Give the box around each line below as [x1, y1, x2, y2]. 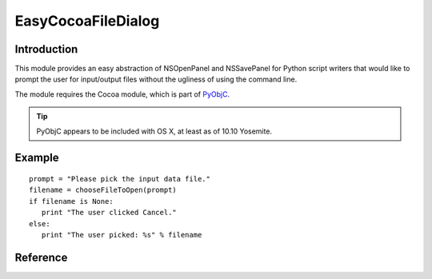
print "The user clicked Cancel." [41, 208, 178, 217]
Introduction [14, 42, 78, 56]
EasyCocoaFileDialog [14, 12, 160, 30]
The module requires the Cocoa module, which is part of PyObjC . [14, 89, 230, 99]
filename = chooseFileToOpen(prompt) [29, 185, 178, 195]
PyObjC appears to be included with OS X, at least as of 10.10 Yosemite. [36, 126, 272, 136]
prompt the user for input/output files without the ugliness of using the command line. [14, 74, 298, 84]
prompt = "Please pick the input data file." [29, 174, 211, 184]
